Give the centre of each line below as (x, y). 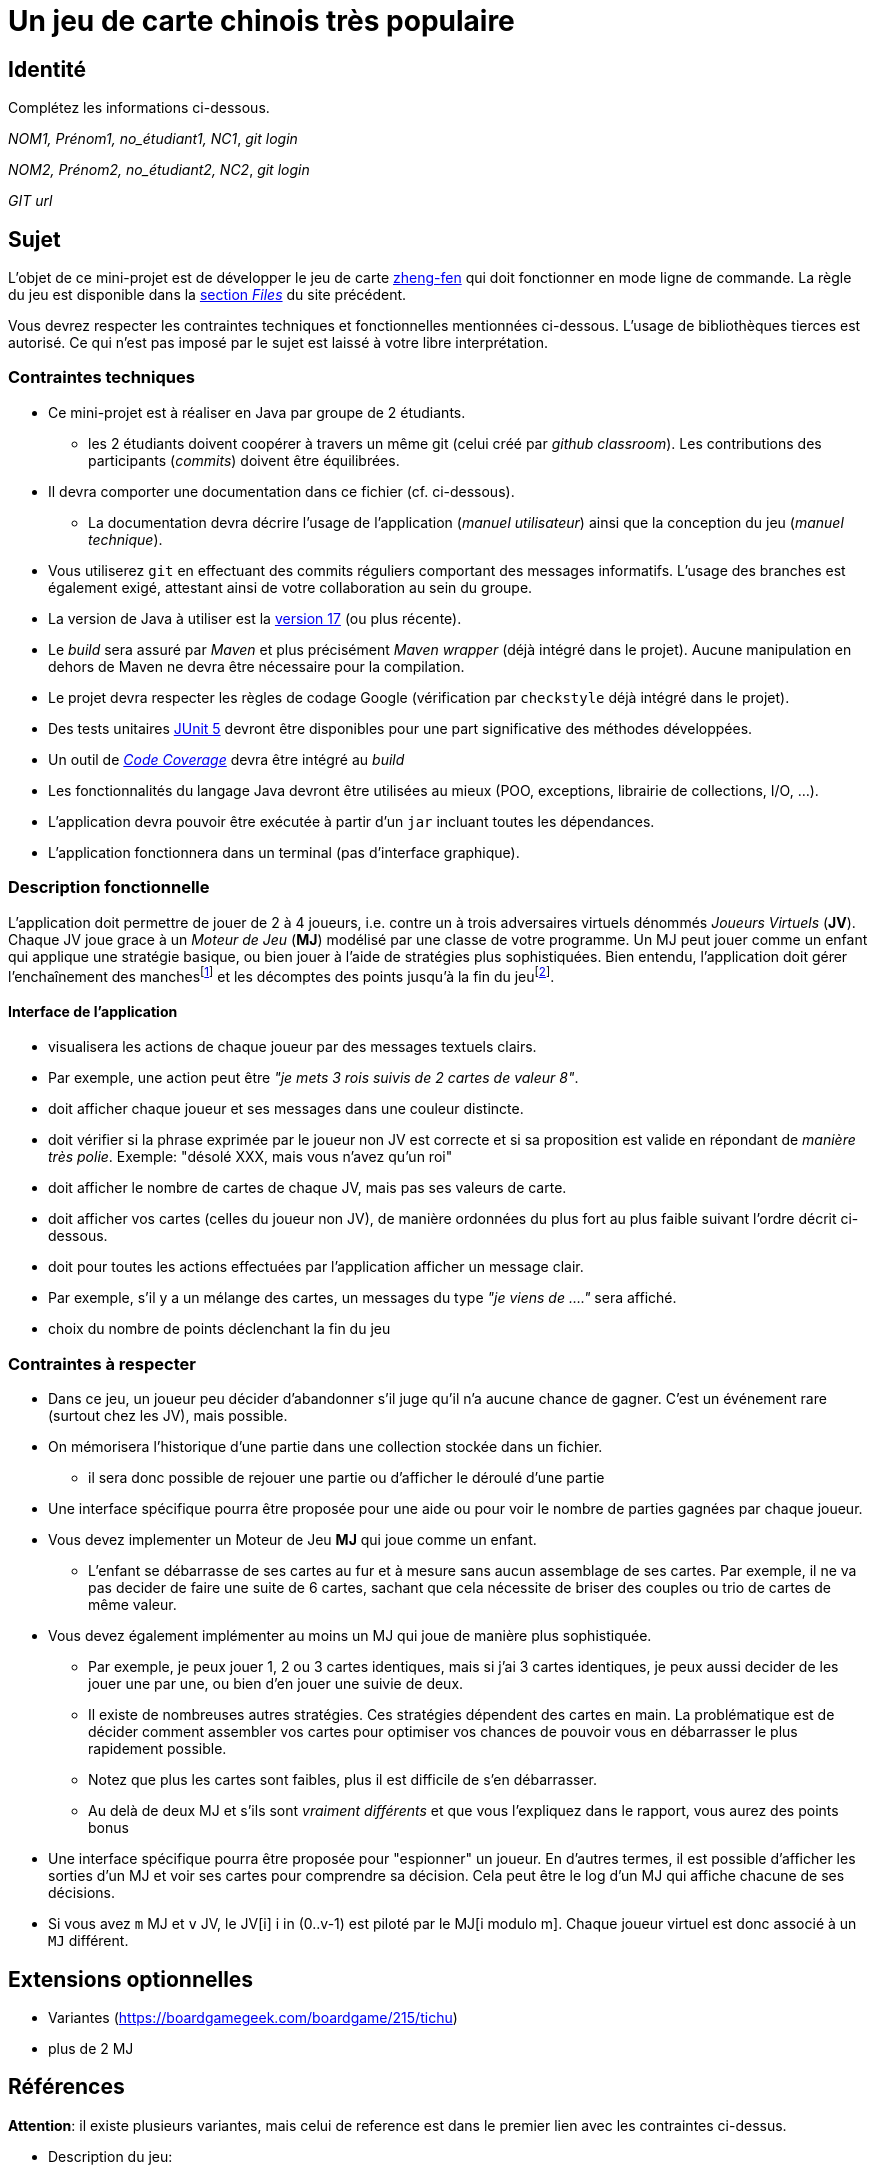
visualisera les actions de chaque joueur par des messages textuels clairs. (292, 1047)
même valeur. (132, 1605)
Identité (47, 69)
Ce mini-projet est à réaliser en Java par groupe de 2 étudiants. (257, 412)
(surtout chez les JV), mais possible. (168, 1416)
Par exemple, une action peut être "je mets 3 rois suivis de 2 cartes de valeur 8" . (313, 1078)
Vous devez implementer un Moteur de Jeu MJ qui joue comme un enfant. (292, 1540)
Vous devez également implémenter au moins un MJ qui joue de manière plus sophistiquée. (350, 1636)
